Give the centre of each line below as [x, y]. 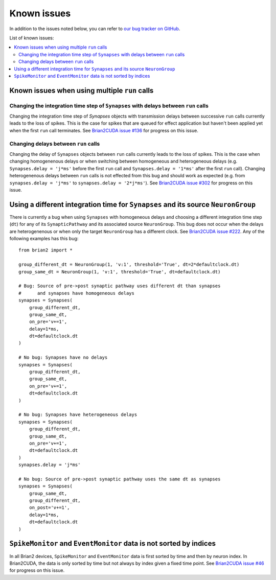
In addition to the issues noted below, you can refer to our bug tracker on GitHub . [95, 29]
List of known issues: [32, 38]
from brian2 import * [45, 250]
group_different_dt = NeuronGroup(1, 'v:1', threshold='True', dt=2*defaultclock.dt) [129, 265]
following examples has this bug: [44, 238]
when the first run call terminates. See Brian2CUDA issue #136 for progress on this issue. [104, 130]
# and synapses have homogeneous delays [77, 293]
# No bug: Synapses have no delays [63, 357]
